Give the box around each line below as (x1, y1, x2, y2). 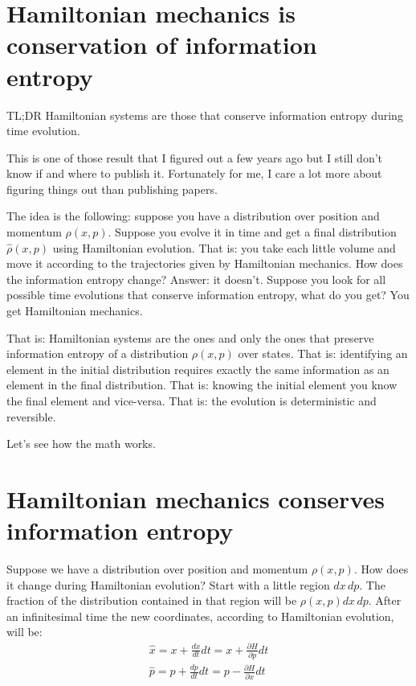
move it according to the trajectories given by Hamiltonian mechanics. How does (6, 255, 403, 272)
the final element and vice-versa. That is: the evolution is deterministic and (6, 392, 377, 409)
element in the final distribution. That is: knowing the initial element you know (6, 376, 398, 393)
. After (368, 592, 402, 609)
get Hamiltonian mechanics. (6, 302, 143, 319)
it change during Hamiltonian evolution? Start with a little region (6, 576, 330, 593)
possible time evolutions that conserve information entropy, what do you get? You (6, 286, 410, 303)
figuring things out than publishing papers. (6, 180, 218, 197)
